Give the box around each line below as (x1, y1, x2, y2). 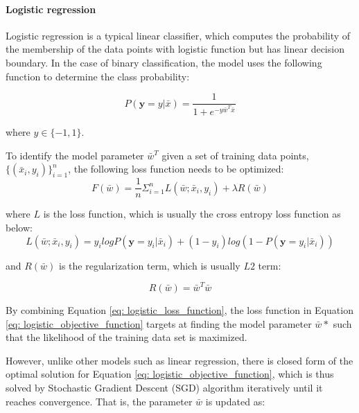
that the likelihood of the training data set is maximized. (6, 330, 247, 344)
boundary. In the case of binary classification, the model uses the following (6, 55, 322, 69)
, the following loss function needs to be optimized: (68, 161, 284, 176)
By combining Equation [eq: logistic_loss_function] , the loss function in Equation (6, 302, 353, 317)
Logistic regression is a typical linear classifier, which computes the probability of (6, 28, 351, 42)
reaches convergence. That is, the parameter (6, 394, 193, 408)
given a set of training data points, (161, 148, 309, 162)
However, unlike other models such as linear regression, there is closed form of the (6, 353, 353, 367)
